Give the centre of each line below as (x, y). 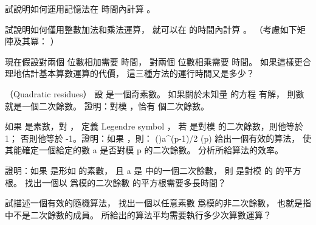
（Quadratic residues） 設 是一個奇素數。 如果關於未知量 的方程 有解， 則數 (155, 93)
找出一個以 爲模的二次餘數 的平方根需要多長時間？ (125, 182)
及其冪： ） (36, 41)
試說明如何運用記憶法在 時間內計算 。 (80, 9)
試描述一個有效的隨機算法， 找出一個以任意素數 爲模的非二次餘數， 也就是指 (158, 203)
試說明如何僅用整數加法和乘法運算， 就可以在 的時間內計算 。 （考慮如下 (151, 29)
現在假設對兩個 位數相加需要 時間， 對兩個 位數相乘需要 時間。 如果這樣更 (154, 61)
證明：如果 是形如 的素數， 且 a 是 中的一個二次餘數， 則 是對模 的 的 (145, 170)
